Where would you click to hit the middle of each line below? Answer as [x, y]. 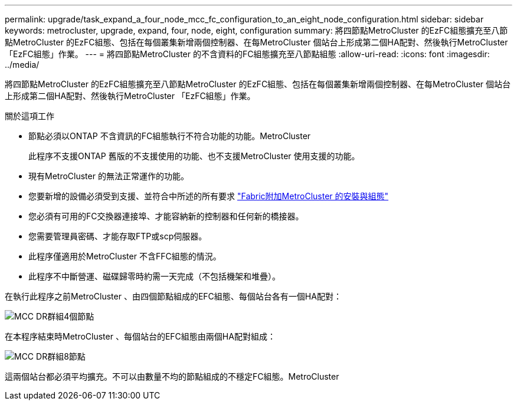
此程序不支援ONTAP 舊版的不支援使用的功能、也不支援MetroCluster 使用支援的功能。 [194, 156]
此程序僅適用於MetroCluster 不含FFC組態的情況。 [125, 256]
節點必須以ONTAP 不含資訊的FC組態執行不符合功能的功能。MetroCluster [170, 136]
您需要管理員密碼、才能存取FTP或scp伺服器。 [118, 236]
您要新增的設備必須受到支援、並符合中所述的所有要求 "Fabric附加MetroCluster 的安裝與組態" [209, 196]
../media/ [22, 65]
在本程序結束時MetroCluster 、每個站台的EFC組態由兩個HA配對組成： [140, 336]
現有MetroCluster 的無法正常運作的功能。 [109, 176]
